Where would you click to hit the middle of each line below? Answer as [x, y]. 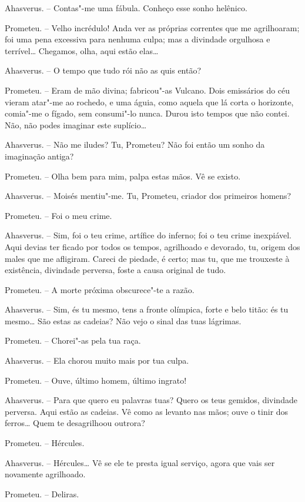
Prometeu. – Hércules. [45, 443]
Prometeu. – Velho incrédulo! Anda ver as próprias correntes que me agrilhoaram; [152, 27]
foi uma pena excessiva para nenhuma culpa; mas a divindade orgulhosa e [138, 39]
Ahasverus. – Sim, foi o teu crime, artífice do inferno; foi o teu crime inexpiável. [148, 235]
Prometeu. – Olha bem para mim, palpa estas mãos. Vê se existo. [123, 176]
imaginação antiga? [39, 156]
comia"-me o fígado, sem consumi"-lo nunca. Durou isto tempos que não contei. [147, 113]
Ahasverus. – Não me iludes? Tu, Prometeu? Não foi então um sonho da [135, 144]
